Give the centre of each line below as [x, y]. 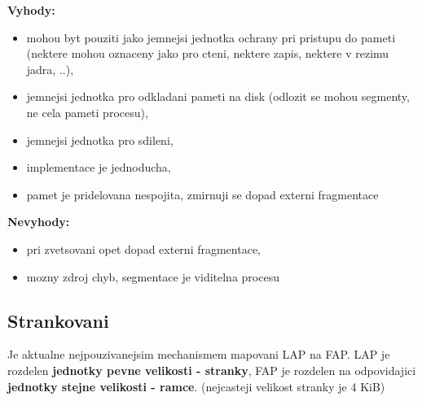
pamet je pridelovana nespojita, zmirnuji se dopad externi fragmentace [202, 194]
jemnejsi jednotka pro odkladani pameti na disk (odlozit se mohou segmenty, [218, 96]
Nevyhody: [39, 222]
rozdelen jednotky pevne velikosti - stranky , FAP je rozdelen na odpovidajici [212, 370]
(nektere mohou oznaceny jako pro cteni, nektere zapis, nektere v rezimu [208, 53]
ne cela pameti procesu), [87, 112]
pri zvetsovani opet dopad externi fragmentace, [143, 248]
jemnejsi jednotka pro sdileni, [100, 139]
